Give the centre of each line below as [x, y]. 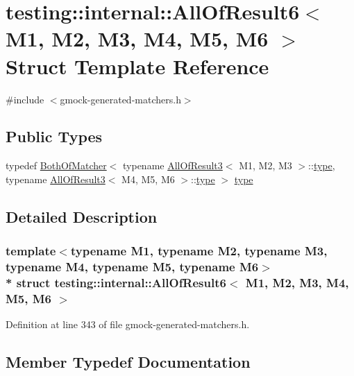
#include [25, 99]
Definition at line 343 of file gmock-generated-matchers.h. [128, 324]
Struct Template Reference [137, 66]
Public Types [54, 136]
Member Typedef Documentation [128, 362]
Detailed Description [82, 216]
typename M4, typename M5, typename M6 [132, 267]
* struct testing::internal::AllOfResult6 [116, 283]
